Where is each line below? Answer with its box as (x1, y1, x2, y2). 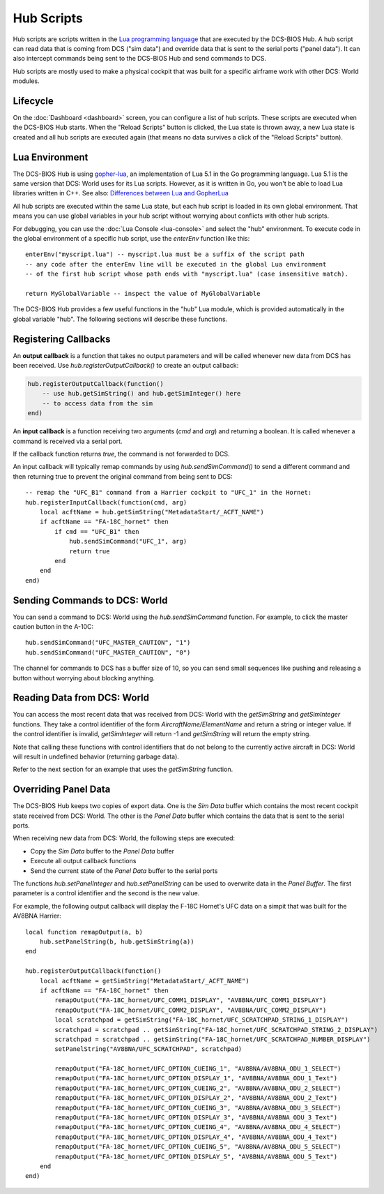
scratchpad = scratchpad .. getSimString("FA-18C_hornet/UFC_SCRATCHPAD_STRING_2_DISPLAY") (54, 1026, 378, 1033)
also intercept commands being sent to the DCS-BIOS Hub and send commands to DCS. (13, 54, 267, 63)
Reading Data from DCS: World (13, 692, 150, 704)
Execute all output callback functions (30, 857, 137, 865)
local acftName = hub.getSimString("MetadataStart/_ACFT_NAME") (39, 508, 264, 516)
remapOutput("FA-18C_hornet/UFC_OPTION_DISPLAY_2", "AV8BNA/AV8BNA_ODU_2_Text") (54, 1094, 338, 1102)
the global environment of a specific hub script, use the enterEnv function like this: (13, 234, 250, 243)
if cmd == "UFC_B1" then (54, 528, 139, 535)
